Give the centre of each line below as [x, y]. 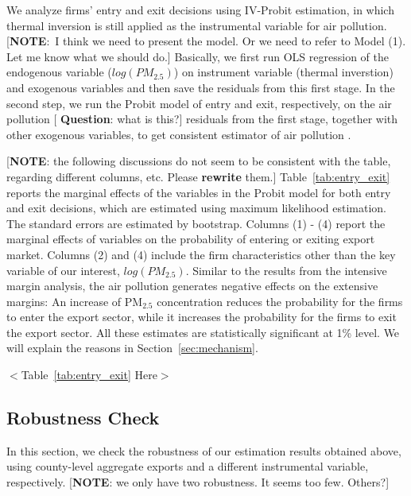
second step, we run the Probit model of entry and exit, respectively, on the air [199, 103]
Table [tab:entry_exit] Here [89, 375]
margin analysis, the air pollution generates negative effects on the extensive [192, 286]
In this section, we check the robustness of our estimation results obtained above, [204, 450]
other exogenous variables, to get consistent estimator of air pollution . [179, 134]
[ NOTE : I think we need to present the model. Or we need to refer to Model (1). [206, 41]
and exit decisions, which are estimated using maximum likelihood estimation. [196, 208]
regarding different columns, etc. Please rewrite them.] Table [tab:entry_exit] [198, 176]
